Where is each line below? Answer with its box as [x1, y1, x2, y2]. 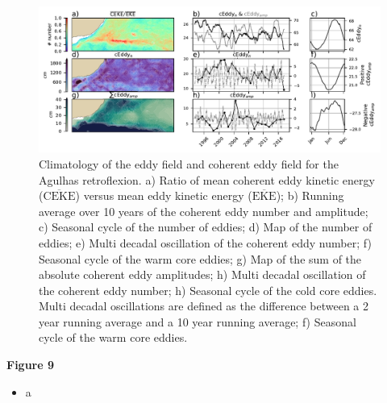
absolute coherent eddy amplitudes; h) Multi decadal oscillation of [39, 266, 366, 283]
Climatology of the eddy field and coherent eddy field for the [39, 155, 339, 172]
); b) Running [276, 187, 344, 204]
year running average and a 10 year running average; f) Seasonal [39, 313, 356, 330]
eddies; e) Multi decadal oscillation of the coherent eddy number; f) [39, 234, 372, 251]
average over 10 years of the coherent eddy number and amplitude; [39, 202, 368, 219]
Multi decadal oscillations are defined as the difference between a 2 [39, 297, 368, 314]
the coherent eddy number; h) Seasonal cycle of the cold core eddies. [39, 281, 377, 298]
